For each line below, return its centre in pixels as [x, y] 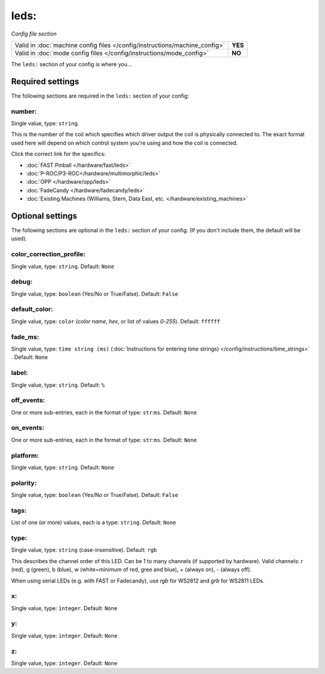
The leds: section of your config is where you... [72, 64]
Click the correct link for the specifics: [58, 154]
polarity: [24, 483]
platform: [25, 455]
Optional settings [44, 216]
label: [20, 373]
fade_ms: [25, 337]
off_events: [28, 401]
